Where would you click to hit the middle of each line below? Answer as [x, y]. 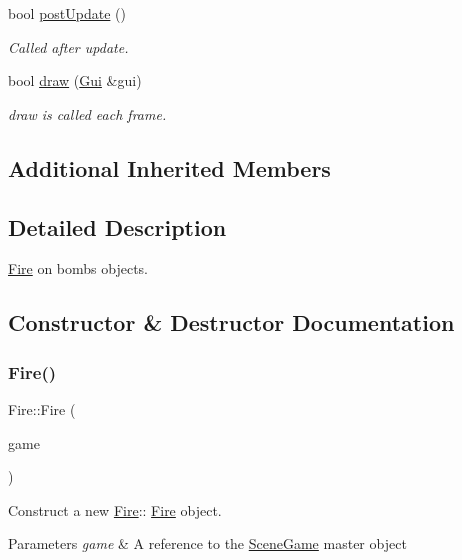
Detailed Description [117, 226]
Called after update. [68, 46]
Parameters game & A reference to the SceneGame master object [207, 543]
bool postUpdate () [67, 13]
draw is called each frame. [87, 113]
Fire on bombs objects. [78, 268]
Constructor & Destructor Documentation [231, 322]
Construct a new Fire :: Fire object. [115, 509]
